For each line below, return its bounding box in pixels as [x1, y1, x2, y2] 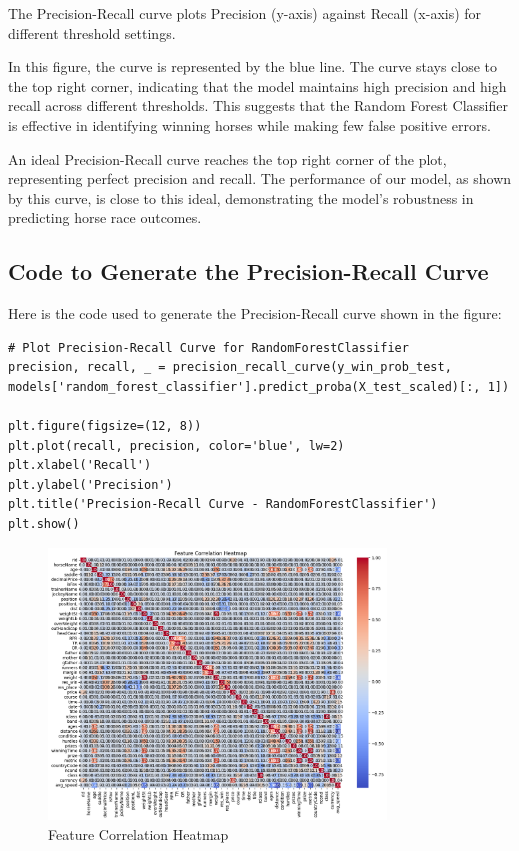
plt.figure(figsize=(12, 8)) [8, 419, 202, 434]
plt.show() [8, 517, 80, 532]
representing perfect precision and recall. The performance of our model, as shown [8, 168, 512, 189]
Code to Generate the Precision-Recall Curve [8, 256, 489, 287]
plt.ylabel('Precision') [8, 477, 173, 492]
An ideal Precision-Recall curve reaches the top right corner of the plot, [8, 148, 447, 169]
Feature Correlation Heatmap [48, 823, 229, 844]
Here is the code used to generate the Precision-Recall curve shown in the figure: [8, 303, 502, 324]
